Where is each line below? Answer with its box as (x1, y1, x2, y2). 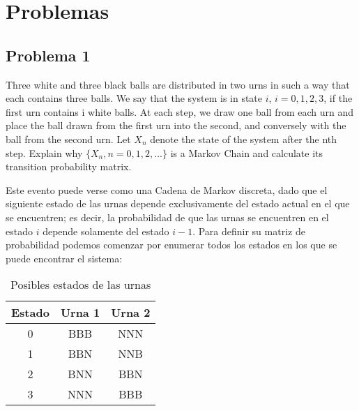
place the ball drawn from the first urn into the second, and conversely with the (6, 118, 346, 133)
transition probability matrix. (6, 159, 132, 174)
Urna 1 (60, 304, 100, 321)
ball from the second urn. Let (6, 131, 131, 146)
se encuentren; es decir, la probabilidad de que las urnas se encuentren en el (6, 209, 329, 224)
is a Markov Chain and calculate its (170, 145, 323, 160)
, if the (323, 91, 353, 105)
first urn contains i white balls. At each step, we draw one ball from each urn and (6, 104, 354, 119)
